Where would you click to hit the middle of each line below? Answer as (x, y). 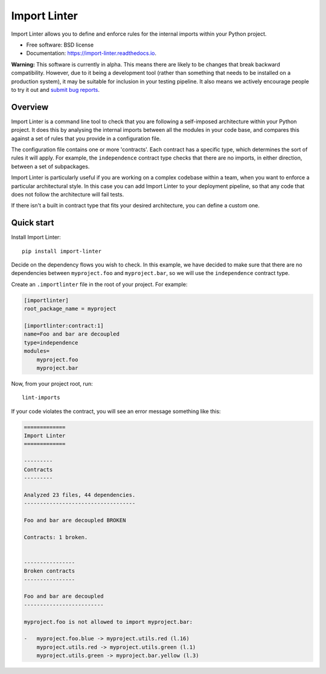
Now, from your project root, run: (52, 383)
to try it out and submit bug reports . (55, 89)
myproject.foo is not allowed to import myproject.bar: (108, 622)
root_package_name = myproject (70, 309)
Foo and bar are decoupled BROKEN (75, 520)
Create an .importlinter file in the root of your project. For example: (99, 284)
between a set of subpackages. (50, 166)
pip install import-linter (62, 251)
